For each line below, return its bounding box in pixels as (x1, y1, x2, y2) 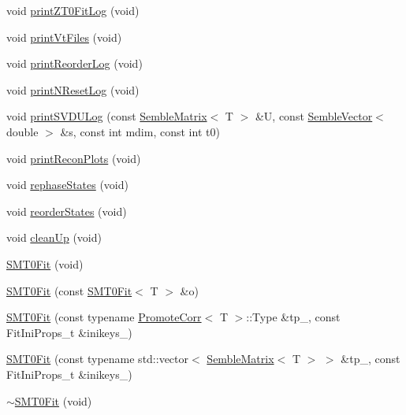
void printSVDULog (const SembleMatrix (6, 108, 207, 124)
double (6, 123, 39, 139)
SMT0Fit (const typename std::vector (6, 350, 189, 367)
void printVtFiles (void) (6, 28, 122, 45)
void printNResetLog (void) (6, 81, 140, 98)
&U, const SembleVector (255, 108, 373, 124)
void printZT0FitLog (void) (6, 2, 140, 18)
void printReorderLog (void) (6, 55, 143, 72)
